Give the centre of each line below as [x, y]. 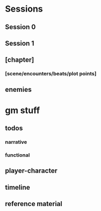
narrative [16, 142]
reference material [34, 204]
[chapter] [20, 60]
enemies [18, 89]
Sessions [24, 9]
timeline [18, 187]
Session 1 [20, 43]
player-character [31, 171]
